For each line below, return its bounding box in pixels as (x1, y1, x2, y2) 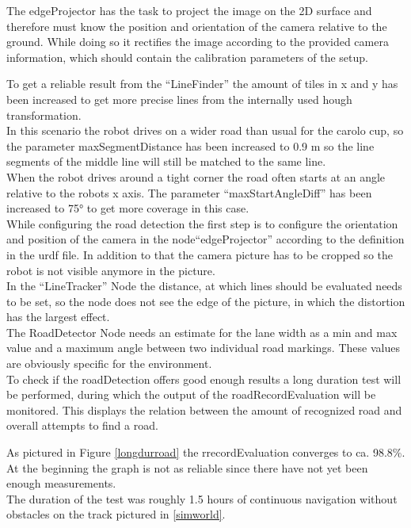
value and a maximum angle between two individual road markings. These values (6, 339, 400, 356)
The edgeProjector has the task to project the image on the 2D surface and (6, 2, 372, 18)
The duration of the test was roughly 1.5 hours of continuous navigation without (6, 490, 398, 507)
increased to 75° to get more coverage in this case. (6, 200, 249, 216)
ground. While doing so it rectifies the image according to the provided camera (6, 33, 389, 50)
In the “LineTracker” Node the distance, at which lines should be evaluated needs (6, 277, 402, 294)
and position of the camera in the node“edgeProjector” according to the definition (6, 231, 405, 247)
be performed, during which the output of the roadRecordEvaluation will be (6, 386, 376, 403)
